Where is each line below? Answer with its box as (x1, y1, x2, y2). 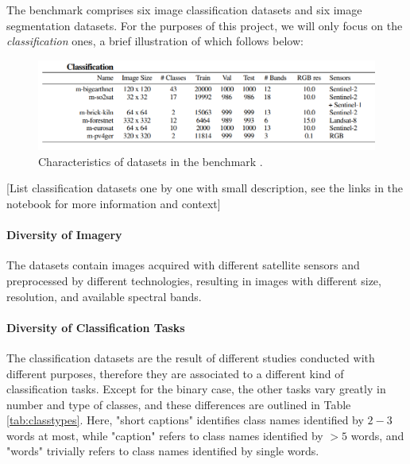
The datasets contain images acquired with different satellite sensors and (6, 257, 360, 273)
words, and (350, 427, 404, 443)
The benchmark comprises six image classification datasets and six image (6, 2, 362, 17)
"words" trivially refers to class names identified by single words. (6, 443, 319, 459)
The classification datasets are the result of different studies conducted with (6, 349, 375, 365)
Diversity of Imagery (6, 226, 122, 243)
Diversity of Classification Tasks (6, 319, 185, 335)
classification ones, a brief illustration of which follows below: (6, 33, 304, 49)
